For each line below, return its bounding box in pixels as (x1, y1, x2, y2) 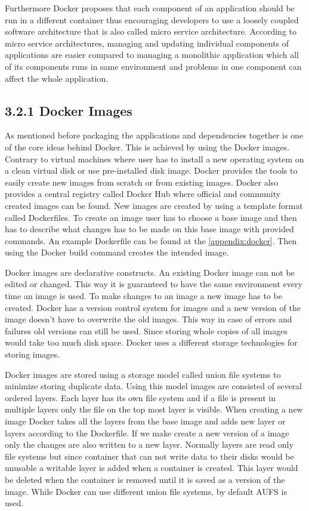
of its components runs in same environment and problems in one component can (5, 60, 302, 72)
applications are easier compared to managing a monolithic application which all (5, 48, 299, 61)
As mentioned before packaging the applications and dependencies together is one (5, 129, 304, 141)
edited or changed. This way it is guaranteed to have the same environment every (5, 278, 302, 290)
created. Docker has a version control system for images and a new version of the (5, 301, 301, 313)
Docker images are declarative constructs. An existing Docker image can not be (5, 266, 295, 278)
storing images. (5, 348, 60, 361)
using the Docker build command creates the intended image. (5, 246, 229, 258)
